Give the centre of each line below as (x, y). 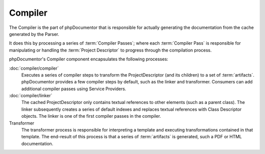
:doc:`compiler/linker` (31, 96)
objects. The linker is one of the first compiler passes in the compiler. (91, 116)
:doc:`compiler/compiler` (34, 68)
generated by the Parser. (34, 34)
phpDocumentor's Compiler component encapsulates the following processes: (89, 59)
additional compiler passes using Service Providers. (74, 89)
